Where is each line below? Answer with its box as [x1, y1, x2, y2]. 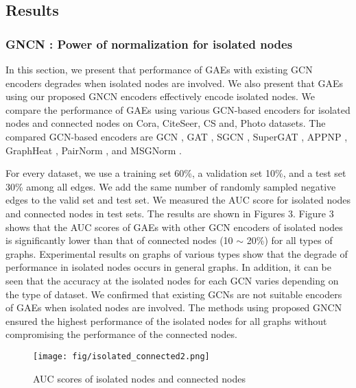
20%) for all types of [246, 233, 333, 247]
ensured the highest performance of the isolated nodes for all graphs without [5, 313, 327, 328]
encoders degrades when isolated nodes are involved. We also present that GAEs [5, 75, 344, 90]
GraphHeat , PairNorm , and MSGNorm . [5, 143, 182, 157]
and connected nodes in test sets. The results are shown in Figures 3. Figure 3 [5, 206, 334, 220]
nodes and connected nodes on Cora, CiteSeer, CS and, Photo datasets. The [5, 116, 326, 130]
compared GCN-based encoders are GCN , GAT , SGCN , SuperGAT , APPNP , [5, 129, 348, 143]
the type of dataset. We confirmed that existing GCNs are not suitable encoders [5, 287, 342, 301]
